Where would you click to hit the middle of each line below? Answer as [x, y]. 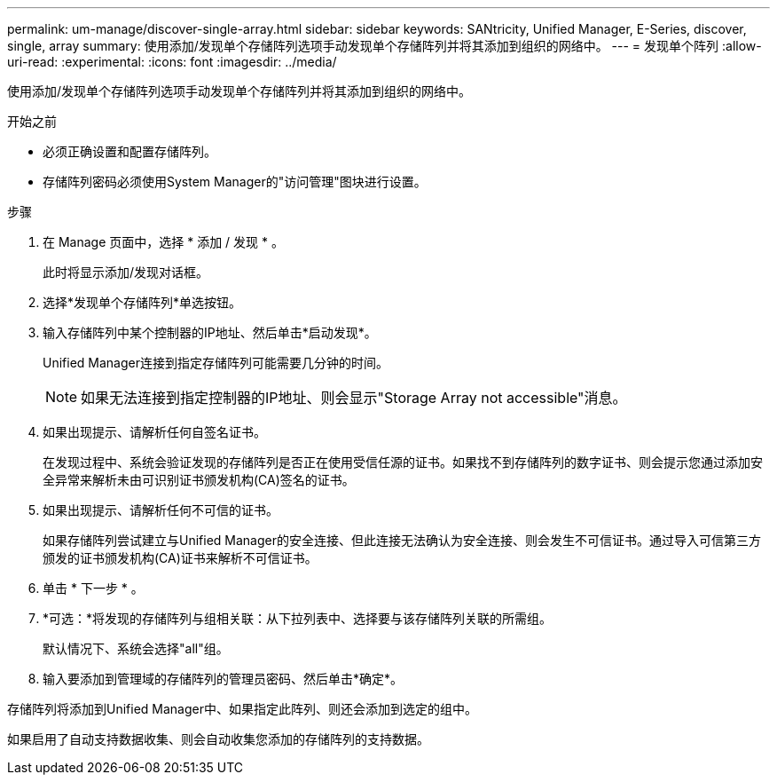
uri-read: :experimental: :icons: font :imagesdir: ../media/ [172, 62]
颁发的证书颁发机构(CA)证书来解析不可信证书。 [180, 558]
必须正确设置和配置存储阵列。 [129, 151]
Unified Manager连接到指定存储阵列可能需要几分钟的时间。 [216, 363]
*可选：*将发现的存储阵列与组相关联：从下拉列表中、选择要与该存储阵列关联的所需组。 [298, 618]
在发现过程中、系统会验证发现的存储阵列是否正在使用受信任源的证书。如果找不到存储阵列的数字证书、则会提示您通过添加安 [403, 462]
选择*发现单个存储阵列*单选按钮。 [142, 302]
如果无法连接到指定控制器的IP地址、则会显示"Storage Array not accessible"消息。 [354, 398]
